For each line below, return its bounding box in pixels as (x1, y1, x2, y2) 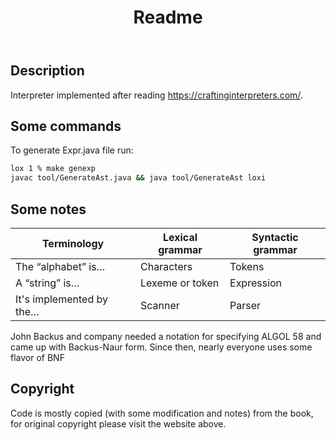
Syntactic (251, 230, 299, 244)
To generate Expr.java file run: (10, 144, 134, 156)
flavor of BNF (10, 351, 65, 363)
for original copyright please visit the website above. (10, 417, 227, 430)
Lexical (162, 230, 198, 244)
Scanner (140, 298, 180, 312)
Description (10, 62, 85, 80)
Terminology (41, 236, 105, 250)
